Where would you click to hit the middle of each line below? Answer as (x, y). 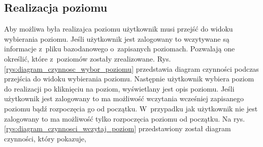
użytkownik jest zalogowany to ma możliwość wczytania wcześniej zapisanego (124, 98)
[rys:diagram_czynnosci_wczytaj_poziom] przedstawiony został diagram (118, 128)
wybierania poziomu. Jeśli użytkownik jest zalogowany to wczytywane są (117, 38)
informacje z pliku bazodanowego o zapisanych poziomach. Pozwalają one (120, 49)
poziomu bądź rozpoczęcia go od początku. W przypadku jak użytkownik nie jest (131, 108)
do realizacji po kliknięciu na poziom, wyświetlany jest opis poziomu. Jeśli (119, 88)
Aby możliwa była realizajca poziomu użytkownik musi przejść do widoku (119, 29)
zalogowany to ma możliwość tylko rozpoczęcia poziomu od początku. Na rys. (125, 118)
